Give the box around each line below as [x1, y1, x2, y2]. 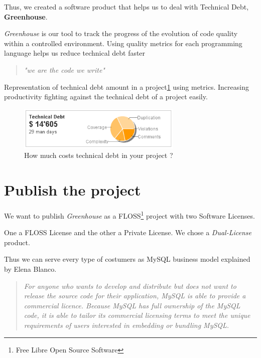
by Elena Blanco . [4, 263, 57, 274]
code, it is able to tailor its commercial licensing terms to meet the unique [24, 310, 250, 320]
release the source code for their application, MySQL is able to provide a [24, 290, 246, 301]
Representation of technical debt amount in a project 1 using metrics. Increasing [4, 81, 249, 92]
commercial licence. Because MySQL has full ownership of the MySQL [24, 300, 240, 310]
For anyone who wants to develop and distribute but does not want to [24, 280, 236, 291]
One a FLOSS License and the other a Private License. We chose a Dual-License [4, 227, 251, 238]
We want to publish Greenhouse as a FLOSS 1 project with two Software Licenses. [4, 209, 255, 221]
